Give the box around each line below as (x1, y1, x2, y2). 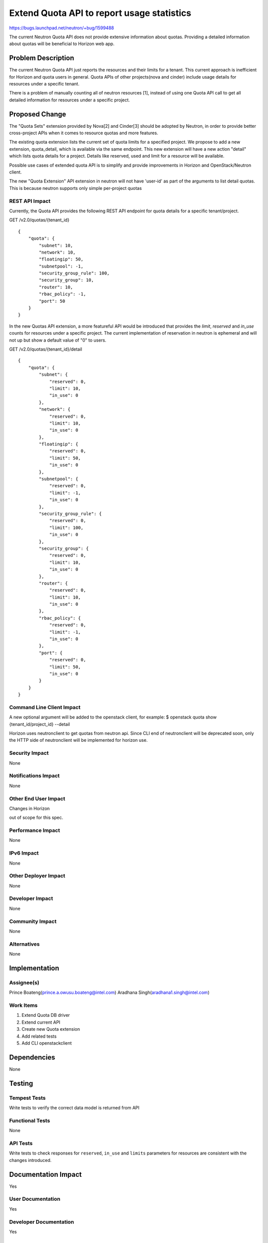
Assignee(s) (9, 979, 40, 986)
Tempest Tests (9, 1094, 46, 1101)
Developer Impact (9, 895, 53, 902)
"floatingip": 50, (39, 257, 84, 262)
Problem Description (9, 54, 74, 62)
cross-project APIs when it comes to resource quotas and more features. (9, 130, 158, 136)
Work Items (9, 1002, 38, 1009)
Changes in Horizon (9, 805, 50, 811)
